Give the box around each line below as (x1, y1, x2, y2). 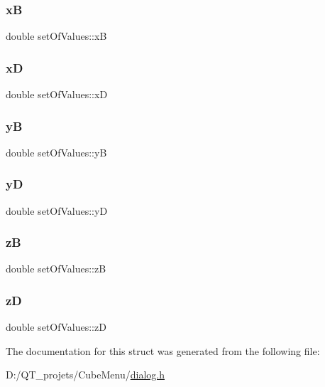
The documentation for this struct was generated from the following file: (6, 343, 320, 358)
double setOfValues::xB (6, 28, 107, 43)
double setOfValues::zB (6, 261, 106, 276)
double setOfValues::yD (6, 203, 108, 218)
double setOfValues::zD (6, 319, 106, 334)
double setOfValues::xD (6, 87, 108, 102)
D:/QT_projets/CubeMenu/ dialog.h (6, 367, 165, 382)
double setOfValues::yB (6, 144, 107, 159)
